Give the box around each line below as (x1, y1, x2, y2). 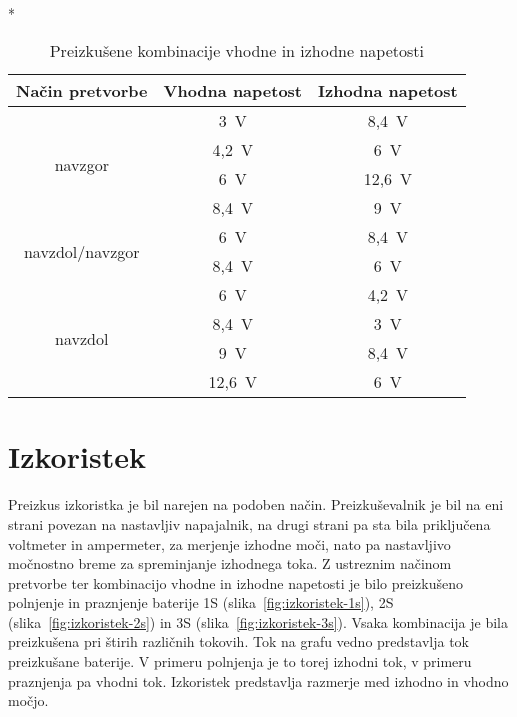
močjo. (8, 690, 49, 711)
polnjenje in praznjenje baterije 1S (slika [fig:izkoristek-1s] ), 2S (8, 592, 394, 613)
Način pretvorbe (16, 79, 148, 103)
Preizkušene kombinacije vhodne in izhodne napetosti (49, 39, 424, 63)
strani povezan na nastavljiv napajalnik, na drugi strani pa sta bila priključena (8, 513, 491, 534)
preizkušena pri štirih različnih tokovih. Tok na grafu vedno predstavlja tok (8, 631, 469, 652)
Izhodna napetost (318, 79, 458, 103)
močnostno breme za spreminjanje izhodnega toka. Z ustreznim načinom (8, 553, 452, 574)
